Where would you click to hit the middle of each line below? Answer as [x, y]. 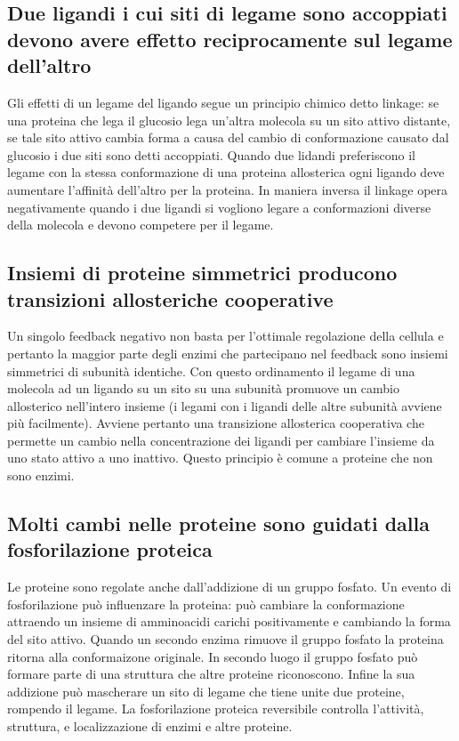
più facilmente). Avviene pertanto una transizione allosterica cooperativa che [216, 423]
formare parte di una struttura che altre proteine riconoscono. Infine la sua [211, 674]
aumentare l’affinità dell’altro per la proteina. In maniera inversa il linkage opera [228, 189]
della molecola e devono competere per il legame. [141, 225]
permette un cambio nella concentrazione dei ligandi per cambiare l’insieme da [221, 440]
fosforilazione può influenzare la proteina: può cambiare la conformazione [206, 604]
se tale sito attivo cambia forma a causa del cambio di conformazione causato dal [228, 137]
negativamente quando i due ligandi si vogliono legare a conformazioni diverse [219, 207]
